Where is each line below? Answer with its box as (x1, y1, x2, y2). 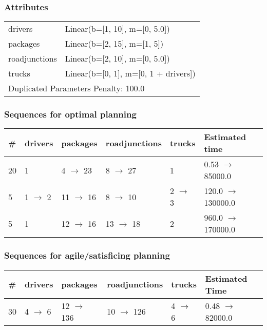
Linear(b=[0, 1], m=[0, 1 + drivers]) (65, 67, 196, 80)
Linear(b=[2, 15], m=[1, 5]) (65, 37, 164, 50)
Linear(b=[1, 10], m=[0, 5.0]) (65, 23, 170, 35)
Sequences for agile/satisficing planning (4, 249, 170, 262)
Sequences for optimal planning (4, 108, 137, 121)
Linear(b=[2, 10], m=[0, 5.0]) (65, 52, 170, 65)
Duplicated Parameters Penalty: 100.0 (8, 82, 145, 94)
